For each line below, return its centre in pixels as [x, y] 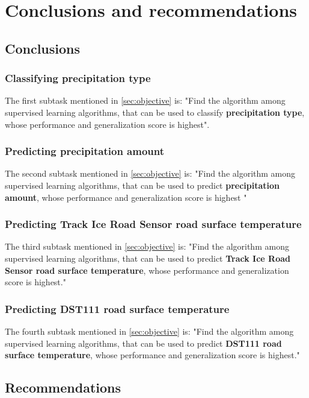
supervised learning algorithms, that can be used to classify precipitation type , [155, 112]
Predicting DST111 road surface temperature [117, 308]
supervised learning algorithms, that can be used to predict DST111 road [143, 343]
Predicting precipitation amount [85, 151]
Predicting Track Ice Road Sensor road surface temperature [153, 224]
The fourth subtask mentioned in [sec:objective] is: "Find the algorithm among [149, 331]
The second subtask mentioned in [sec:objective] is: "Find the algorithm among [150, 173]
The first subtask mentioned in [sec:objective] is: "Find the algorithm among [145, 100]
